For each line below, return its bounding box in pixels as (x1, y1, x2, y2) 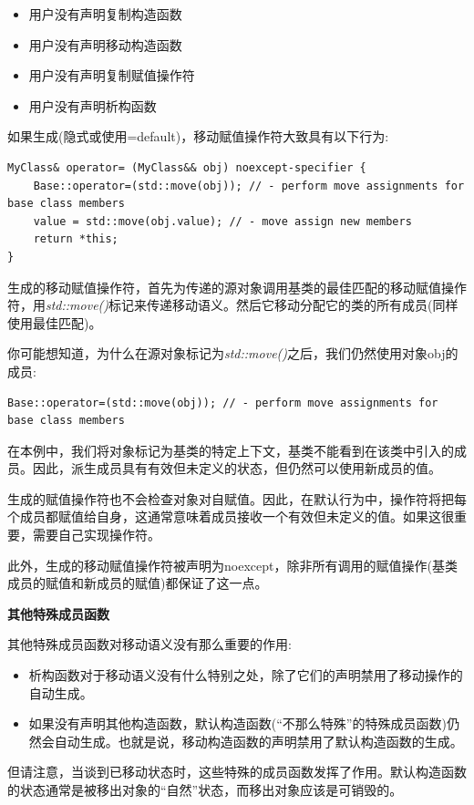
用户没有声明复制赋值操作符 (28, 66, 195, 85)
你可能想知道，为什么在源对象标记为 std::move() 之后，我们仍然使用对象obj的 (7, 344, 459, 363)
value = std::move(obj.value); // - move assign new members (33, 214, 412, 228)
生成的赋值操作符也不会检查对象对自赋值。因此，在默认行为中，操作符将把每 (7, 489, 467, 508)
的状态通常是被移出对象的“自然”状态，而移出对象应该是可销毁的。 (7, 780, 403, 799)
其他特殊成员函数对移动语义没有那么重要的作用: (7, 635, 292, 654)
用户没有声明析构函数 (28, 96, 157, 115)
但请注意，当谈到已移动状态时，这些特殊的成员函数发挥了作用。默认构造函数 (7, 762, 467, 781)
